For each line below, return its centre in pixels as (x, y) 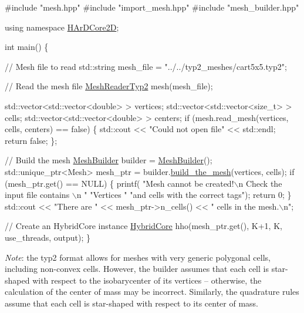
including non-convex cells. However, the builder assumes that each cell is (137, 269)
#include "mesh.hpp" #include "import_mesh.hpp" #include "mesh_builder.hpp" (152, 7)
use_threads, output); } (48, 237)
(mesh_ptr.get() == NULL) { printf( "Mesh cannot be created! (119, 183)
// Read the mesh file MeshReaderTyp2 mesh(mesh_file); (109, 86)
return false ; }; (31, 140)
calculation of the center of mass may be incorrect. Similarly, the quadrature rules (152, 292)
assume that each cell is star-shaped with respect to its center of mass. (131, 303)
